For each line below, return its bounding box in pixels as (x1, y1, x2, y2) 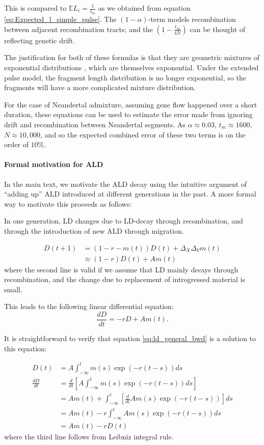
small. (4, 284, 22, 294)
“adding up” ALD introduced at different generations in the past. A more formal (4, 188, 256, 199)
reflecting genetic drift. (4, 35, 75, 45)
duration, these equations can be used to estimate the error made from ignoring (4, 109, 253, 120)
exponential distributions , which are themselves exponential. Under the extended (4, 62, 259, 73)
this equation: (4, 343, 47, 353)
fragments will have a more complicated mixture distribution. (4, 82, 196, 93)
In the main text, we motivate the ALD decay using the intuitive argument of (4, 178, 247, 189)
